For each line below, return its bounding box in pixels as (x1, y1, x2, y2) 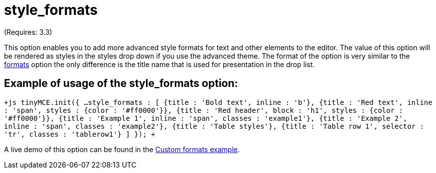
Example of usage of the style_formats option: (4, 77, 238, 90)
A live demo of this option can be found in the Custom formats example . (4, 145, 240, 154)
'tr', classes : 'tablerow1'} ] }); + (4, 130, 155, 138)
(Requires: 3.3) (4, 27, 52, 36)
